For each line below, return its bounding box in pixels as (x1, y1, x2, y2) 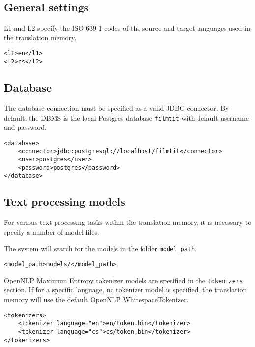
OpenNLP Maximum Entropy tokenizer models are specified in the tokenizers (4, 275, 243, 285)
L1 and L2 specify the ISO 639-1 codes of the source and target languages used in (4, 23, 250, 33)
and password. (4, 122, 47, 132)
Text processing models (4, 194, 125, 209)
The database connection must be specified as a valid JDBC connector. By (4, 102, 229, 113)
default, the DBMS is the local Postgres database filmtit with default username (4, 112, 249, 123)
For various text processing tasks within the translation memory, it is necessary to (4, 217, 252, 227)
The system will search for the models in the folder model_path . (4, 243, 197, 253)
